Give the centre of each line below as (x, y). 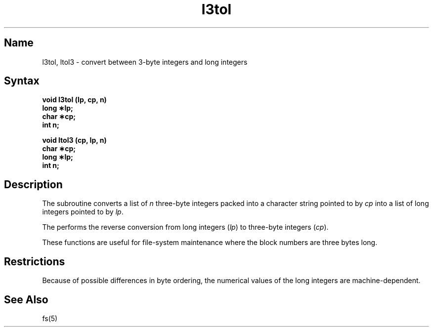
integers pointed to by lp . (83, 212)
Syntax (22, 81)
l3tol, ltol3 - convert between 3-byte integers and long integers (145, 62)
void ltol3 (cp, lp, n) (74, 140)
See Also (26, 299)
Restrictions (35, 261)
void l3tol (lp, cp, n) (74, 100)
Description (33, 184)
